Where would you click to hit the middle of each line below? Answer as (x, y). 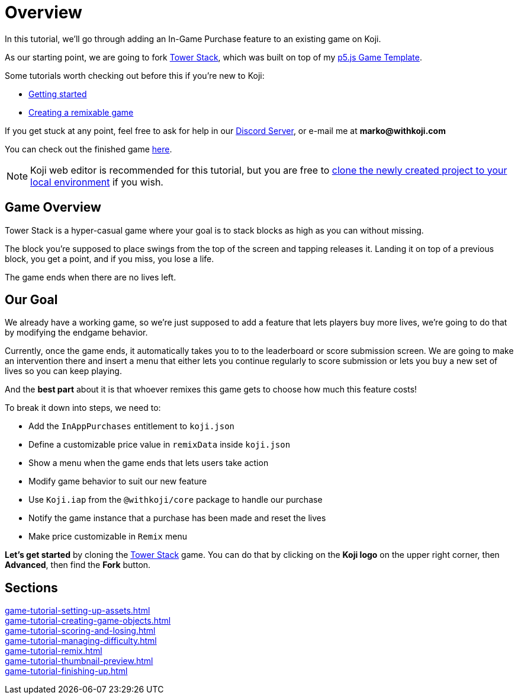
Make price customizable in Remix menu (108, 537)
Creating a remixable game (81, 112)
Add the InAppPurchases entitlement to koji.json (132, 426)
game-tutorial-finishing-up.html (66, 671)
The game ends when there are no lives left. (91, 277)
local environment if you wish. (97, 182)
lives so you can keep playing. (63, 371)
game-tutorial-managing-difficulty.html (81, 641)
